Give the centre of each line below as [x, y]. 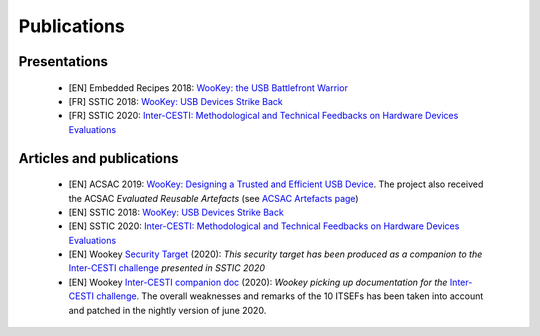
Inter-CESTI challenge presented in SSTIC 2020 [166, 268]
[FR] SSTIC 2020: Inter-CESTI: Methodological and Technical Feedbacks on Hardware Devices [263, 116]
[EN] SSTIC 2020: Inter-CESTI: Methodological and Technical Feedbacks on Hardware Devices [264, 226]
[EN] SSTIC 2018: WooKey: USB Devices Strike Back [176, 212]
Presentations [63, 61]
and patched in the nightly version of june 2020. [167, 310]
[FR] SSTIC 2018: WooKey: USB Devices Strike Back [176, 101]
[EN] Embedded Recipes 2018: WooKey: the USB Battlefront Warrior [208, 87]
